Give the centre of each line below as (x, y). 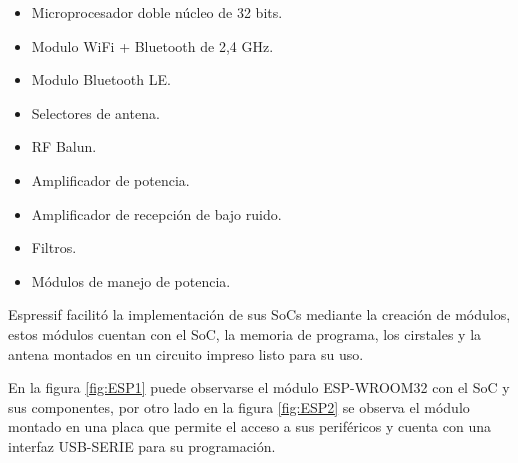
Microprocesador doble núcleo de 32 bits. (157, 12)
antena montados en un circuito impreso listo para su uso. (186, 353)
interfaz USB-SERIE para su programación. (142, 445)
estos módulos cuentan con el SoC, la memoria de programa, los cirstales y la (245, 333)
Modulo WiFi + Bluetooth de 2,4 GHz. (152, 45)
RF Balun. (64, 146)
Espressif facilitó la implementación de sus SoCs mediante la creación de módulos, (259, 314)
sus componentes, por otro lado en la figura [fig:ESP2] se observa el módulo (239, 406)
